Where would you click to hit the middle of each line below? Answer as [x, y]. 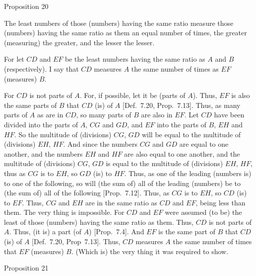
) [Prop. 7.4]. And [117, 231]
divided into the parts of [41, 124]
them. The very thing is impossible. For [64, 212]
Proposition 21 [26, 268]
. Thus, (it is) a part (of [45, 231]
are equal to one [204, 144]
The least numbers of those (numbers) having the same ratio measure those [119, 23]
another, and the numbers [43, 153]
